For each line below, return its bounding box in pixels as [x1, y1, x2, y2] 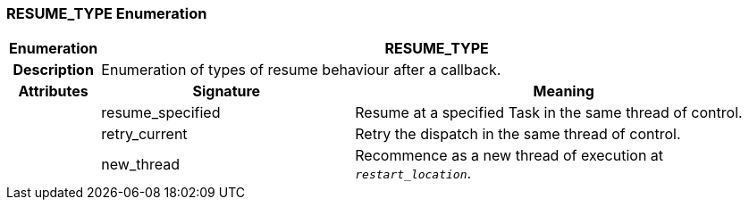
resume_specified [101, 103, 221, 122]
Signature [192, 82, 261, 101]
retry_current [101, 125, 188, 144]
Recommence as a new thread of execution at [355, 146, 664, 165]
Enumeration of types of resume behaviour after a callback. [101, 61, 501, 79]
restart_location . [355, 164, 472, 183]
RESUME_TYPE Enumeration [6, 4, 207, 22]
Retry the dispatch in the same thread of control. [355, 125, 681, 144]
